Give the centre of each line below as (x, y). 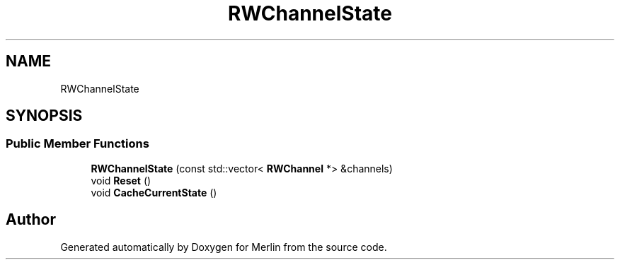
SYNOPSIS (44, 116)
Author (31, 220)
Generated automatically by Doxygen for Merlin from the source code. (224, 247)
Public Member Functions (77, 144)
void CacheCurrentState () (154, 192)
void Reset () (121, 180)
